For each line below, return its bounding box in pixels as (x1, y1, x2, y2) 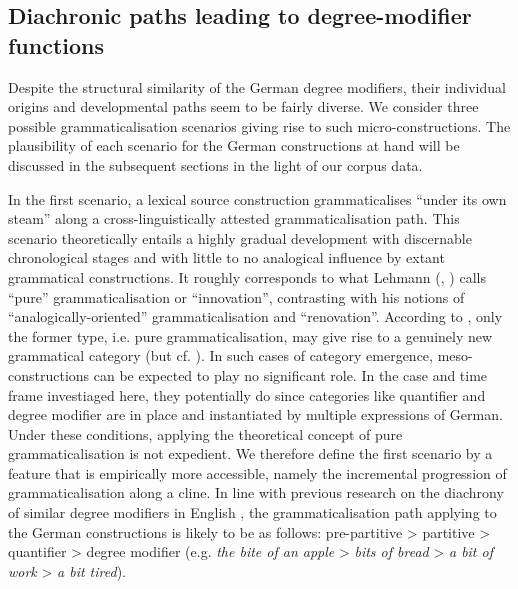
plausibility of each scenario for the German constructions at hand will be (8, 135, 460, 156)
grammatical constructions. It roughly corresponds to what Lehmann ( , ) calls (8, 266, 486, 287)
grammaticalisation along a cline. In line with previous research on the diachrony (8, 482, 504, 503)
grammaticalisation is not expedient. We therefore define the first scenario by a (8, 443, 493, 464)
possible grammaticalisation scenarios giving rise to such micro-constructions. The (8, 115, 511, 136)
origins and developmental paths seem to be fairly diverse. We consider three (8, 96, 479, 117)
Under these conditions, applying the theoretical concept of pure (8, 423, 403, 444)
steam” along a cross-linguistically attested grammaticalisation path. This (8, 208, 460, 229)
